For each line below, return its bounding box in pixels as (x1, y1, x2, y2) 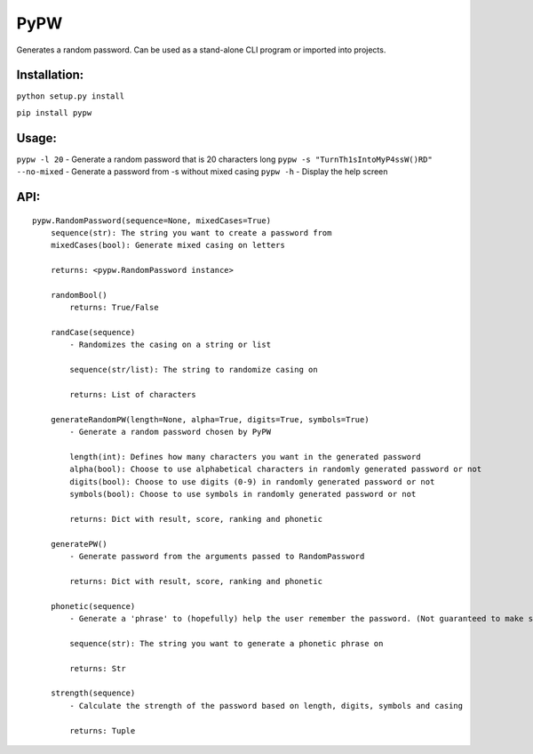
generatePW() (50, 539, 107, 549)
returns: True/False (69, 302, 159, 313)
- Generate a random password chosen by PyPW (69, 427, 271, 437)
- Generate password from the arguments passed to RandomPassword (69, 551, 365, 562)
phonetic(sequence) (50, 601, 136, 611)
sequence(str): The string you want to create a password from (50, 228, 332, 237)
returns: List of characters (69, 389, 197, 400)
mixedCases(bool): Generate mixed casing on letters (50, 240, 286, 251)
